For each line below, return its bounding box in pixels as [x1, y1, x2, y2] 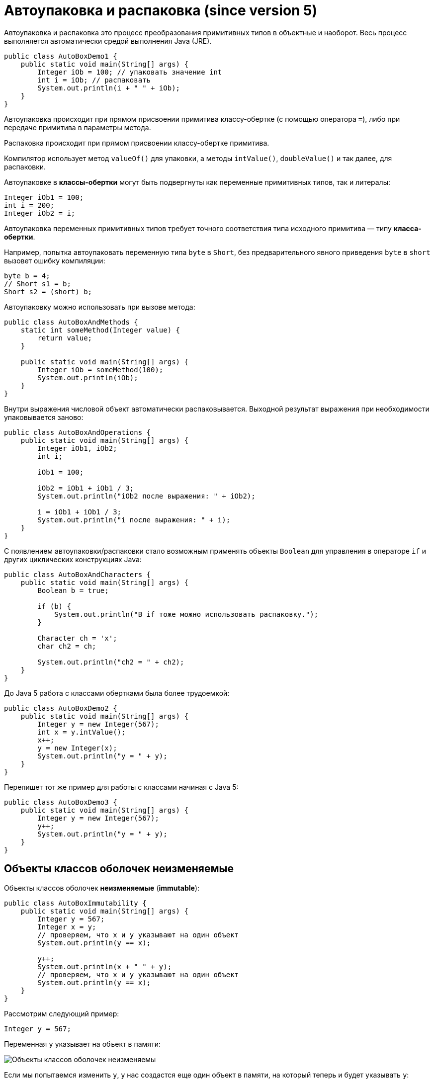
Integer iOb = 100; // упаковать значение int [37, 68, 222, 76]
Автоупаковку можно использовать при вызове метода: [4, 302, 195, 311]
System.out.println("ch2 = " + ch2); [37, 658, 184, 666]
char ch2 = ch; [37, 642, 96, 650]
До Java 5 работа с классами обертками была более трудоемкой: [4, 688, 230, 697]
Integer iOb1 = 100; [4, 193, 84, 201]
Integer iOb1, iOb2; [37, 444, 117, 452]
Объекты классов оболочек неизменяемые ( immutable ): [4, 883, 200, 892]
